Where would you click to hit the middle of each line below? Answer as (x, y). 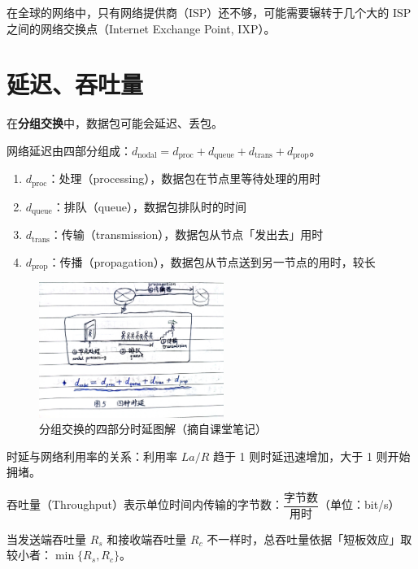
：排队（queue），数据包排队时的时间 (150, 206)
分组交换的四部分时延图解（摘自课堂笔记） (153, 429)
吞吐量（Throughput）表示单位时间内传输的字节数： (145, 504)
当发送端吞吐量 (46, 539)
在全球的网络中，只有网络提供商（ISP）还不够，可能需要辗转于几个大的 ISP (209, 12)
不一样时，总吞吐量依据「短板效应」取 (309, 539)
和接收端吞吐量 (147, 539)
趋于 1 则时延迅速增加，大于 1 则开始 (311, 456)
